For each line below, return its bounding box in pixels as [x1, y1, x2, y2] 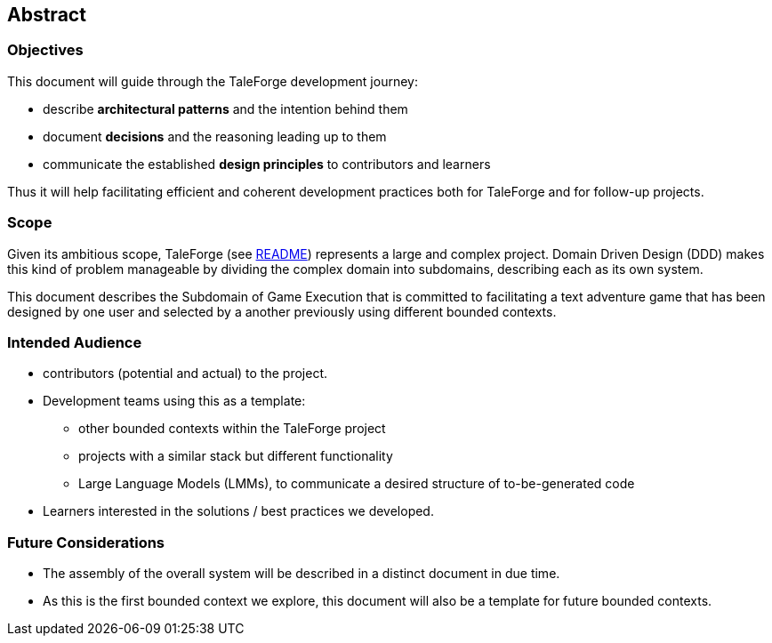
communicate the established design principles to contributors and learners [43, 156, 491, 172]
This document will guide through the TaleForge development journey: [7, 73, 418, 89]
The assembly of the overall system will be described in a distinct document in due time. [43, 566, 560, 582]
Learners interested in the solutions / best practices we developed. [43, 503, 434, 519]
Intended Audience [7, 333, 142, 351]
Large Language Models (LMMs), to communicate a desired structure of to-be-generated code [78, 476, 635, 492]
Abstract [7, 4, 86, 26]
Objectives [7, 41, 84, 60]
